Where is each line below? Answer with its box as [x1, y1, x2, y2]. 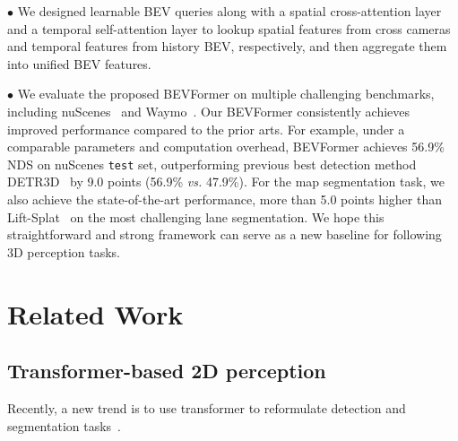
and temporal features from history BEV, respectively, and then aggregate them [7, 37, 447, 56]
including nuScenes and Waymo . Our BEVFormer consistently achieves [7, 101, 410, 120]
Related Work [7, 295, 184, 332]
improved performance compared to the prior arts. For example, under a [7, 119, 405, 138]
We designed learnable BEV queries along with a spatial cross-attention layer [17, 2, 442, 20]
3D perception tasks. [7, 242, 120, 261]
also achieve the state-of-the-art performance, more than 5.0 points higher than [7, 190, 442, 208]
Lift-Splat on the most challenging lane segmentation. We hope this [7, 207, 385, 226]
